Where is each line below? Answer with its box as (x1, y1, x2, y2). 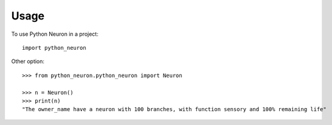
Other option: (11, 58, 45, 65)
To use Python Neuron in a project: (11, 30, 99, 38)
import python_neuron (22, 44, 86, 51)
